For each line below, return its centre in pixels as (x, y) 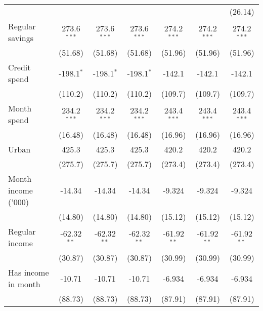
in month (24, 284)
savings (21, 38)
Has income (29, 272)
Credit (19, 67)
